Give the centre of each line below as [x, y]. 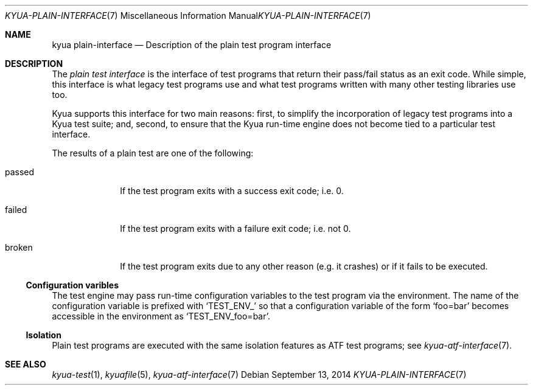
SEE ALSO [26, 364]
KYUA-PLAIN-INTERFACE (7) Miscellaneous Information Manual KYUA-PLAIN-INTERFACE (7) [188, 16]
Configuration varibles [72, 285]
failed [16, 210]
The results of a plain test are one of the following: [153, 153]
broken [19, 247]
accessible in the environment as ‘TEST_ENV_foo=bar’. [161, 316]
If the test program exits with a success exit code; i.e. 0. [232, 191]
